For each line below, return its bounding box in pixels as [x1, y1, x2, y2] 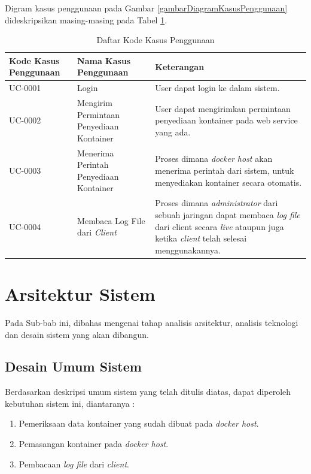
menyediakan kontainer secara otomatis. [155, 176, 302, 188]
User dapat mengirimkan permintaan [155, 102, 291, 114]
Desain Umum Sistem [5, 357, 142, 376]
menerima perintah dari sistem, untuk [155, 164, 294, 177]
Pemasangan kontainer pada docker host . [19, 437, 169, 450]
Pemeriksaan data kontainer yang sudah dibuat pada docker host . [19, 417, 259, 430]
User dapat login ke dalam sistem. [155, 81, 280, 94]
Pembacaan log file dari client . [19, 457, 129, 470]
